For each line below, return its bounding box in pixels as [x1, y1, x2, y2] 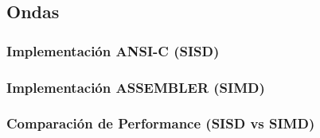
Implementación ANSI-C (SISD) [6, 40, 220, 60]
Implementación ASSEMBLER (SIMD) [6, 77, 265, 97]
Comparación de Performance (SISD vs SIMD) [6, 113, 315, 133]
